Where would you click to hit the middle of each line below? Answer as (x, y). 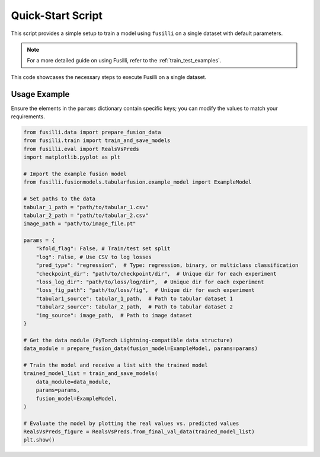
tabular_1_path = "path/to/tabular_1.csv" (86, 207)
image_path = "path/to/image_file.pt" (80, 224)
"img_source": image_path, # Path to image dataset (114, 315)
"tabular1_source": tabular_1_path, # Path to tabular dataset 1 (135, 298)
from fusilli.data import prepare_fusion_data (92, 132)
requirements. (28, 116)
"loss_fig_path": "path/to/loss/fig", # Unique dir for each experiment (145, 290)
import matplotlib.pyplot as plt (72, 157)
